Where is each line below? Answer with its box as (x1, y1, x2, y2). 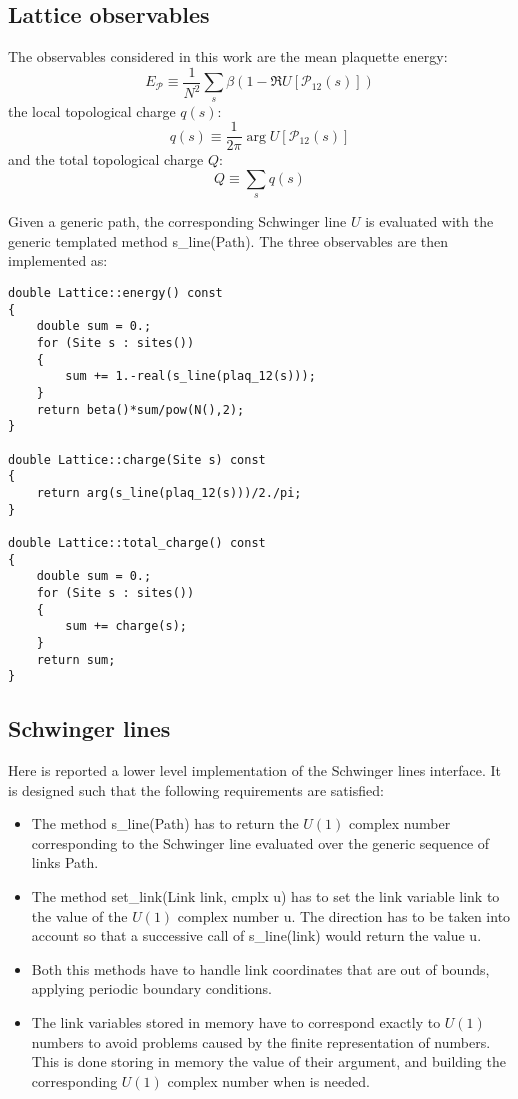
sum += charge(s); (65, 619, 187, 634)
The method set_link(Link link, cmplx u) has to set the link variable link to (31, 886, 500, 906)
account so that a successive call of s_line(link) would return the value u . (31, 925, 482, 946)
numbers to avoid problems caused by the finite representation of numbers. (31, 1031, 491, 1052)
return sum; (36, 652, 116, 667)
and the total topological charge (8, 149, 204, 170)
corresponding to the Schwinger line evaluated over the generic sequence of (31, 832, 490, 853)
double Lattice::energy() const (8, 286, 223, 301)
